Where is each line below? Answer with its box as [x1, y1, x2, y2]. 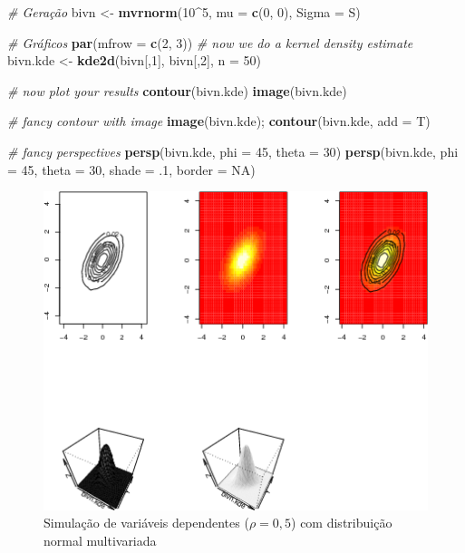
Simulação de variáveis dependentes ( [44, 513, 249, 532]
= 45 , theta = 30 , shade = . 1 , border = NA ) [7, 160, 256, 179]
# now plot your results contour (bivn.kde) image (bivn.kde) [7, 81, 347, 100]
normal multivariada [44, 531, 157, 550]
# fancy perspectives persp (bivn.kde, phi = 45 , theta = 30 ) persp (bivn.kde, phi [7, 141, 459, 160]
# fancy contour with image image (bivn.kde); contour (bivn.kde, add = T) [7, 112, 431, 131]
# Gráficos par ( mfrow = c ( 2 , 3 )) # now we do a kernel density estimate [7, 33, 413, 52]
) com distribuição [291, 513, 392, 532]
